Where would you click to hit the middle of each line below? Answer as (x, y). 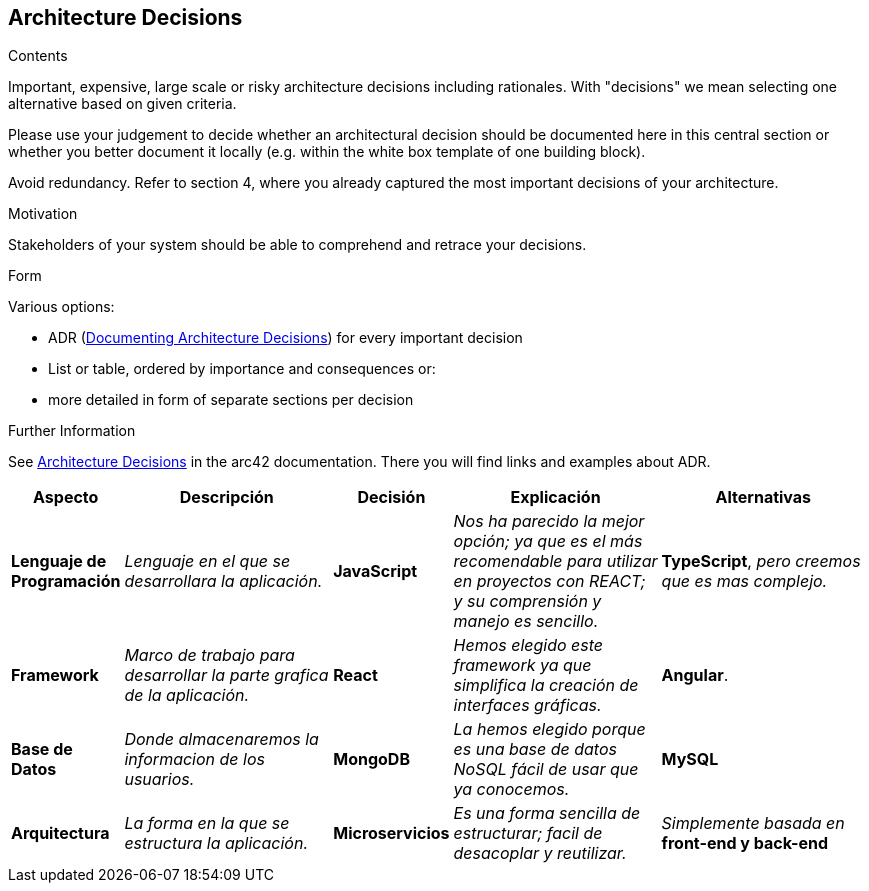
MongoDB (371, 759)
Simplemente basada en (753, 823)
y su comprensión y (527, 601)
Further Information (72, 431)
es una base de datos (535, 749)
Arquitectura (60, 833)
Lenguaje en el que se (207, 561)
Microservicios (391, 833)
